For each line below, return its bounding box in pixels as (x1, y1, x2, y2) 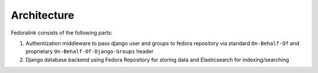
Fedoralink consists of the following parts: (11, 29, 113, 36)
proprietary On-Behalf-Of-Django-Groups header (25, 48, 154, 55)
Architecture (11, 9, 75, 22)
